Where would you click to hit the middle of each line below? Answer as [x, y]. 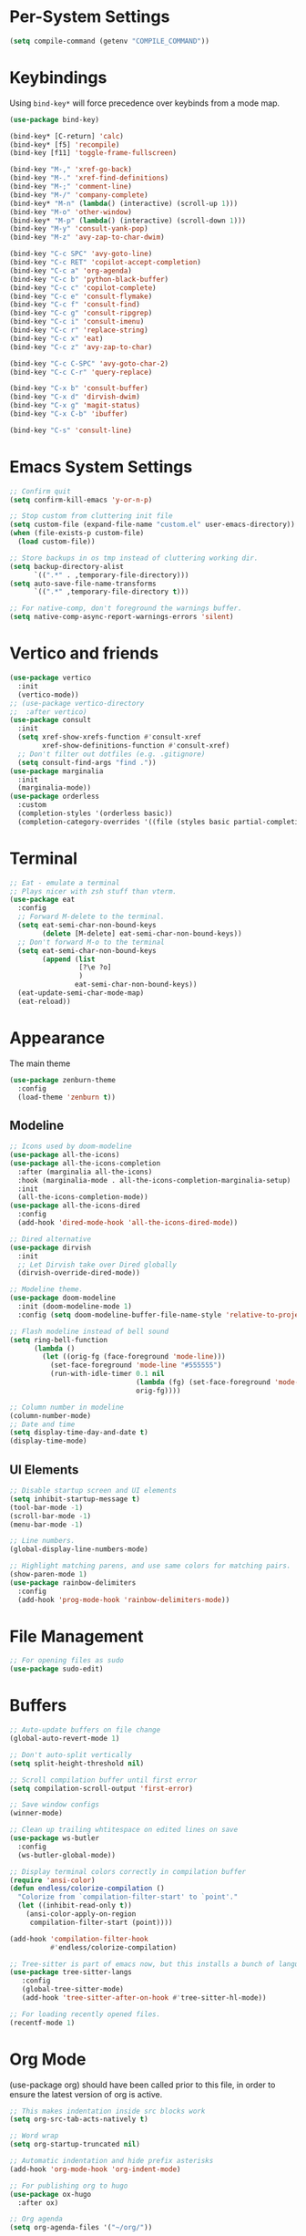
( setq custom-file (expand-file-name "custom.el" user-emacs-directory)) [153, 525]
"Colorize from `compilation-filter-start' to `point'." [128, 1897]
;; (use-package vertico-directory [77, 703]
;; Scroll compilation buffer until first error [103, 1780]
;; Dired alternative [51, 1239]
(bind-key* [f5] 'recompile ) [65, 145]
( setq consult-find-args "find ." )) [87, 762]
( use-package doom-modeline [63, 1298]
